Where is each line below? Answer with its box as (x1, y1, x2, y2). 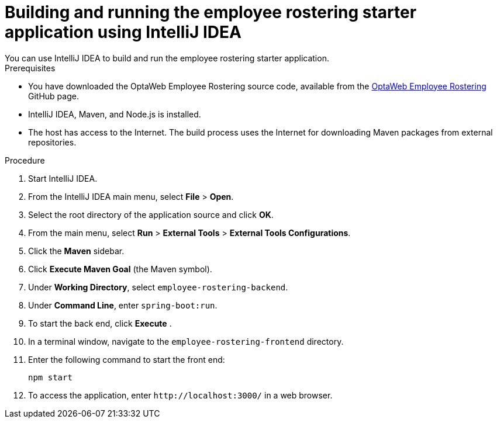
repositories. (28, 137, 77, 147)
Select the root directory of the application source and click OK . (28, 209, 274, 220)
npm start (28, 372, 73, 382)
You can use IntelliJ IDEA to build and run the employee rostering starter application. (5, 53, 329, 63)
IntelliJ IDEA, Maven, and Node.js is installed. (28, 109, 201, 119)
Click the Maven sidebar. (28, 245, 125, 256)
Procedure (5, 155, 45, 165)
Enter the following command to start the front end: (28, 354, 225, 365)
